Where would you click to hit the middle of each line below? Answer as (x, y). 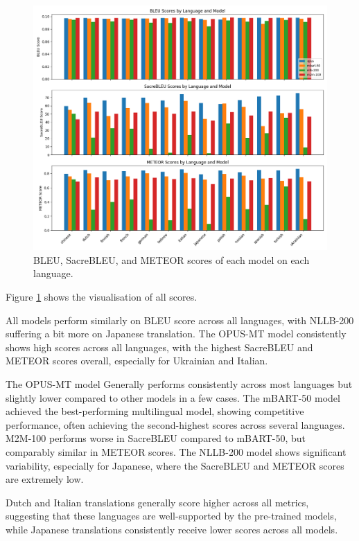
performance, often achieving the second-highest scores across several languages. (175, 424)
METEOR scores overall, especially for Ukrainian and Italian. (137, 361)
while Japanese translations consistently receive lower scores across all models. (172, 529)
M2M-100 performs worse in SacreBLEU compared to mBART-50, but (156, 438)
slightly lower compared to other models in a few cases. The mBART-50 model (173, 397)
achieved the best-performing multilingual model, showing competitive (155, 411)
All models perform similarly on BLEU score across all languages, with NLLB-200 (180, 320)
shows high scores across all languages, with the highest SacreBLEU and (159, 347)
